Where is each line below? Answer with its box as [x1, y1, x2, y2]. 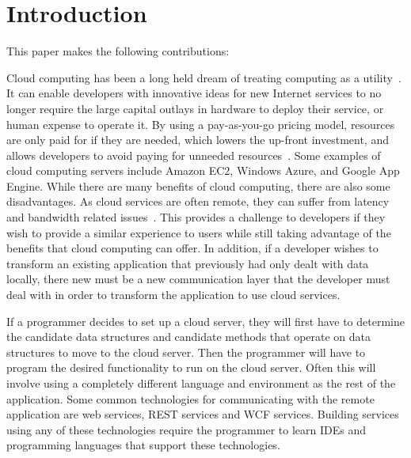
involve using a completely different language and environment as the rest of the [6, 375, 396, 391]
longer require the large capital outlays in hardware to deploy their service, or [6, 100, 384, 116]
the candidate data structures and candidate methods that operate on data [6, 328, 371, 345]
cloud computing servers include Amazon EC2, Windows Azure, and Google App [6, 162, 400, 179]
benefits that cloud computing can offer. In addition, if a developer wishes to [6, 240, 379, 256]
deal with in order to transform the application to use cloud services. [6, 286, 341, 303]
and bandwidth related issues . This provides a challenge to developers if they [6, 209, 386, 225]
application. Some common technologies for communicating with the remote [6, 390, 375, 407]
